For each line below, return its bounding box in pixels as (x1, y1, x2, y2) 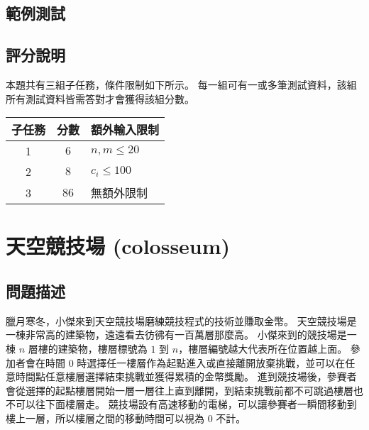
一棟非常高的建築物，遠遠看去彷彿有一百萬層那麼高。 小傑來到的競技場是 (6, 327, 347, 342)
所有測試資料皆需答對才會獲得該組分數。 (6, 91, 194, 106)
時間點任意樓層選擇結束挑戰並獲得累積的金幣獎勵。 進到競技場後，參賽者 (15, 369, 357, 384)
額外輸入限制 (91, 121, 160, 138)
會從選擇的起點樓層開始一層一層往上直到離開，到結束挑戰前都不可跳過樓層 (6, 382, 353, 397)
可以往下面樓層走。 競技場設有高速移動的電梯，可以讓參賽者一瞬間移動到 (15, 397, 357, 412)
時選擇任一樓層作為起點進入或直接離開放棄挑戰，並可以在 (77, 355, 346, 370)
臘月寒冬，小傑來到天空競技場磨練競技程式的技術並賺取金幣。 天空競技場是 (6, 313, 357, 328)
